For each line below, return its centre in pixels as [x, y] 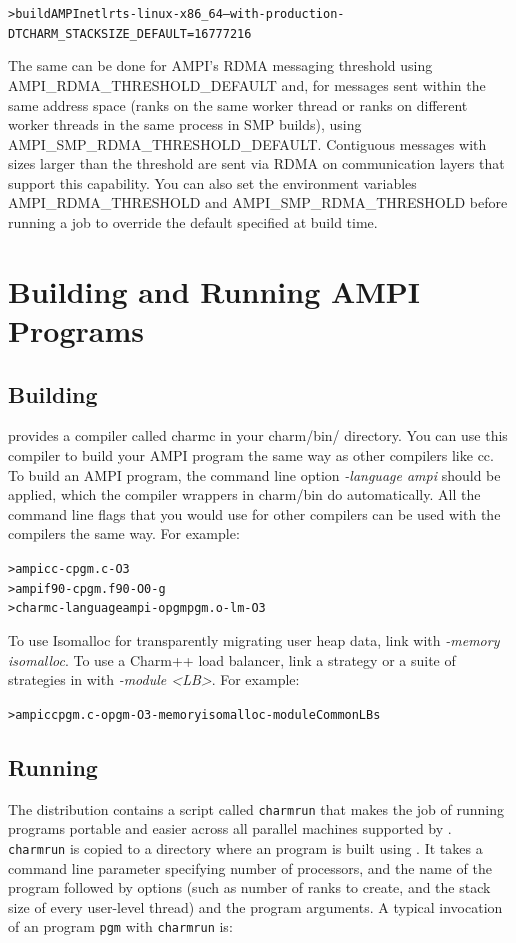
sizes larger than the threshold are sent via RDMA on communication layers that [256, 163]
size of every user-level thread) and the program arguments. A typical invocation [255, 906]
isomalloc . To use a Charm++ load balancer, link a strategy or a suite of [232, 659]
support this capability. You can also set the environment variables [212, 182]
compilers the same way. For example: [124, 533]
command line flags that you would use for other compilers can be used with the [254, 513]
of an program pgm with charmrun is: [120, 926]
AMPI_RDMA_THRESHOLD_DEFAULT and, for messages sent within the [247, 84]
